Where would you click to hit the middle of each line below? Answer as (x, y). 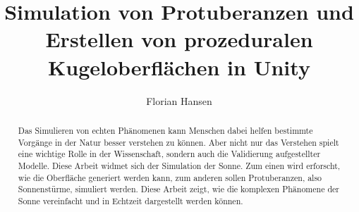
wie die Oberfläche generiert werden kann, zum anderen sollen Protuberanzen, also (170, 177)
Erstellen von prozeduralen (179, 39)
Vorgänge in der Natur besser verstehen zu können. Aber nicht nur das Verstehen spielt (178, 142)
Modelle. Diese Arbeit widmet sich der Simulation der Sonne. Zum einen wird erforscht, (179, 165)
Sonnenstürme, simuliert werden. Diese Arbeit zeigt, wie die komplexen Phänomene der (178, 189)
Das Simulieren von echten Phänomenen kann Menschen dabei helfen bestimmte (165, 130)
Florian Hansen (179, 100)
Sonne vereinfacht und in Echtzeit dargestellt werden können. (130, 200)
